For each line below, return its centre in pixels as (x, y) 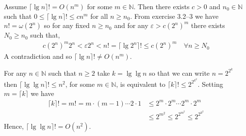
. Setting (210, 84)
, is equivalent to (141, 84)
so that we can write (180, 73)
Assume (16, 6)
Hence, (14, 126)
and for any (131, 25)
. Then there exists (162, 6)
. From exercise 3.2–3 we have (174, 16)
